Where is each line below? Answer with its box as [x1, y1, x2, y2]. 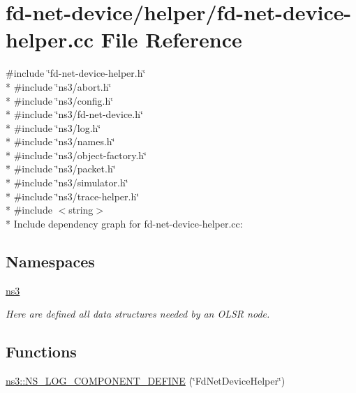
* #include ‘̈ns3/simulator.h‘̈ [6, 175, 128, 190]
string [68, 202, 94, 217]
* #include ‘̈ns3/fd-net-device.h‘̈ [6, 107, 143, 121]
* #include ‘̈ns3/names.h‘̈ [6, 134, 115, 149]
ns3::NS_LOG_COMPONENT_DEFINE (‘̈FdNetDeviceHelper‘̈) [6, 373, 285, 388]
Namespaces [6, 250, 95, 272]
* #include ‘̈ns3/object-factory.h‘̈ [6, 147, 147, 162]
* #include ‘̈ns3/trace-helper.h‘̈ [6, 188, 140, 203]
